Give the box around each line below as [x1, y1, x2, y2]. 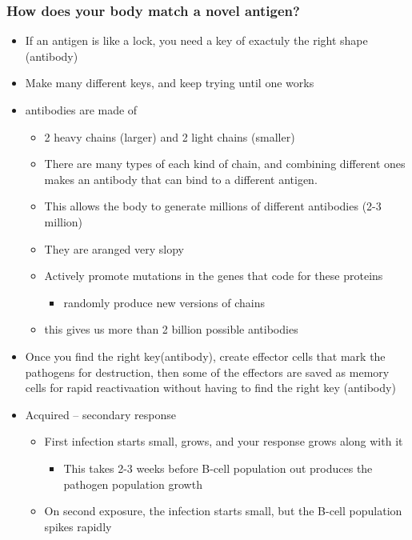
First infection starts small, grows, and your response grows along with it [44, 433, 403, 450]
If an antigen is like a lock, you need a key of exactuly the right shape [25, 32, 368, 49]
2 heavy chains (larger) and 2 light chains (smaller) [44, 128, 295, 145]
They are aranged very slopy [44, 240, 185, 257]
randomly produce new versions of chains [63, 294, 265, 310]
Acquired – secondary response [25, 406, 176, 422]
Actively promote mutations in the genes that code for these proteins [44, 267, 383, 284]
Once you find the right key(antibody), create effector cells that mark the [25, 347, 386, 364]
